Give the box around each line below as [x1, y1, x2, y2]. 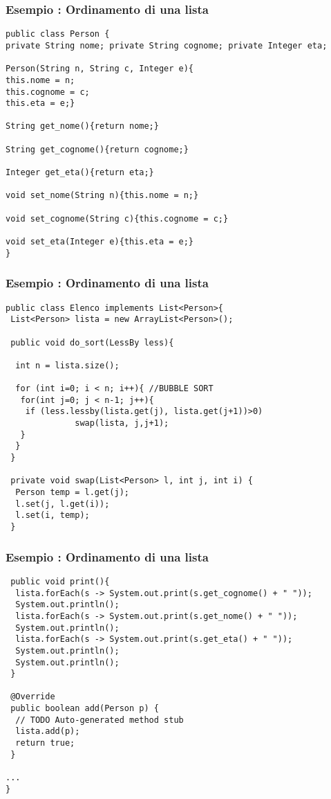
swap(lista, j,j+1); [75, 418, 169, 429]
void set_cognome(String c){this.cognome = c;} [6, 213, 229, 224]
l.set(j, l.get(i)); [15, 499, 110, 509]
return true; [15, 738, 75, 748]
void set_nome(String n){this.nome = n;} [6, 190, 199, 201]
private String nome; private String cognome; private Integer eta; [6, 40, 328, 51]
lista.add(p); [15, 726, 80, 737]
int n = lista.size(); [15, 360, 120, 370]
